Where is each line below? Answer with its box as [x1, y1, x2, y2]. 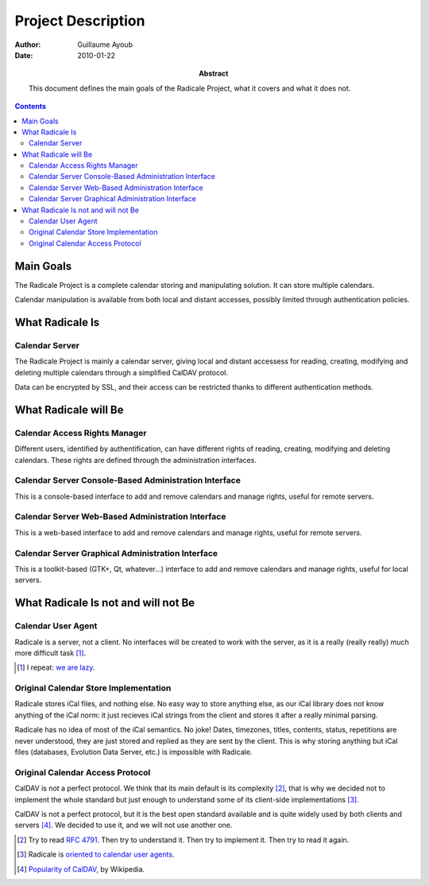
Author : [14, 40, 41, 49]
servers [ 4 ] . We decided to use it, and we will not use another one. [14, 820, 233, 830]
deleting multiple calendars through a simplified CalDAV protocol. [14, 367, 228, 377]
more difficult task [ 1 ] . [14, 648, 87, 658]
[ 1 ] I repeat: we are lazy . [17, 663, 95, 672]
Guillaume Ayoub [77, 40, 133, 49]
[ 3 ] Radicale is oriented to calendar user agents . [17, 849, 175, 859]
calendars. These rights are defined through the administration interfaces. [14, 455, 257, 464]
